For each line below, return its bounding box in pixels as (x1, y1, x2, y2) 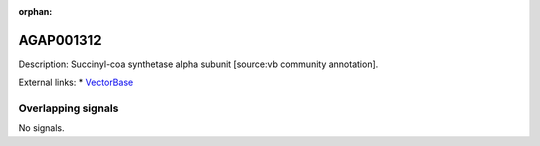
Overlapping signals (18, 101, 119, 115)
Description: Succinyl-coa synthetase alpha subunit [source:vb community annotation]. (18, 58, 379, 70)
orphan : (18, 6, 53, 17)
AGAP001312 (18, 31, 102, 49)
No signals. (18, 122, 65, 134)
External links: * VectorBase (18, 76, 134, 89)
